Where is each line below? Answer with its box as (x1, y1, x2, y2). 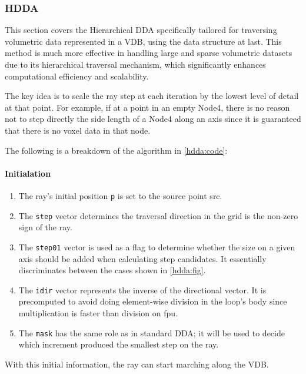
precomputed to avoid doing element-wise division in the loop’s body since (18, 295, 287, 307)
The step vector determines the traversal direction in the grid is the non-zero (18, 209, 298, 221)
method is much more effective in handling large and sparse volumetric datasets (5, 47, 292, 59)
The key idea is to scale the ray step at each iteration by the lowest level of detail (5, 90, 299, 102)
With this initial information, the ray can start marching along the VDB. (5, 358, 269, 370)
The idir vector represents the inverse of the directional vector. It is (18, 283, 267, 296)
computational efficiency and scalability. (5, 69, 149, 82)
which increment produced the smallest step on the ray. (18, 338, 219, 350)
